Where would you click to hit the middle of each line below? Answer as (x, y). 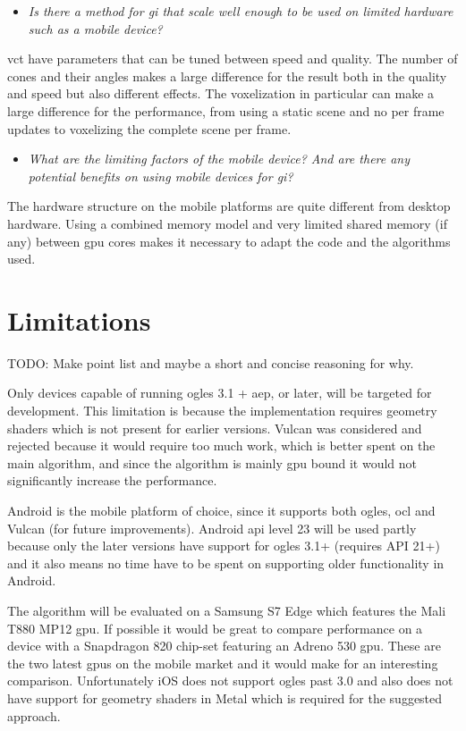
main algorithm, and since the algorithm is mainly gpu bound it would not (212, 462)
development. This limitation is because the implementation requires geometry (222, 411)
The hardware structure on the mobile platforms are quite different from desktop (229, 206)
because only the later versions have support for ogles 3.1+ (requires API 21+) (224, 546)
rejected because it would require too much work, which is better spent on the (221, 445)
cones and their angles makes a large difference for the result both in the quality (227, 76)
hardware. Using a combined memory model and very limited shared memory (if (227, 223)
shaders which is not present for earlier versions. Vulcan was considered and (215, 428)
